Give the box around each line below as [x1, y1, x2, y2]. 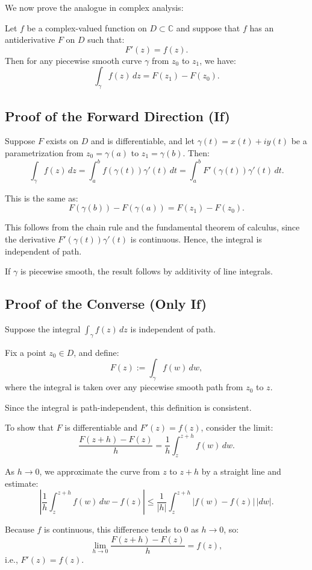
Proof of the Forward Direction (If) [5, 106, 230, 125]
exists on [46, 135, 79, 147]
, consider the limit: [201, 421, 273, 434]
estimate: [5, 477, 39, 489]
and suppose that [176, 21, 240, 34]
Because [5, 523, 34, 536]
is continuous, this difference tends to [44, 523, 181, 536]
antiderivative [5, 33, 55, 46]
